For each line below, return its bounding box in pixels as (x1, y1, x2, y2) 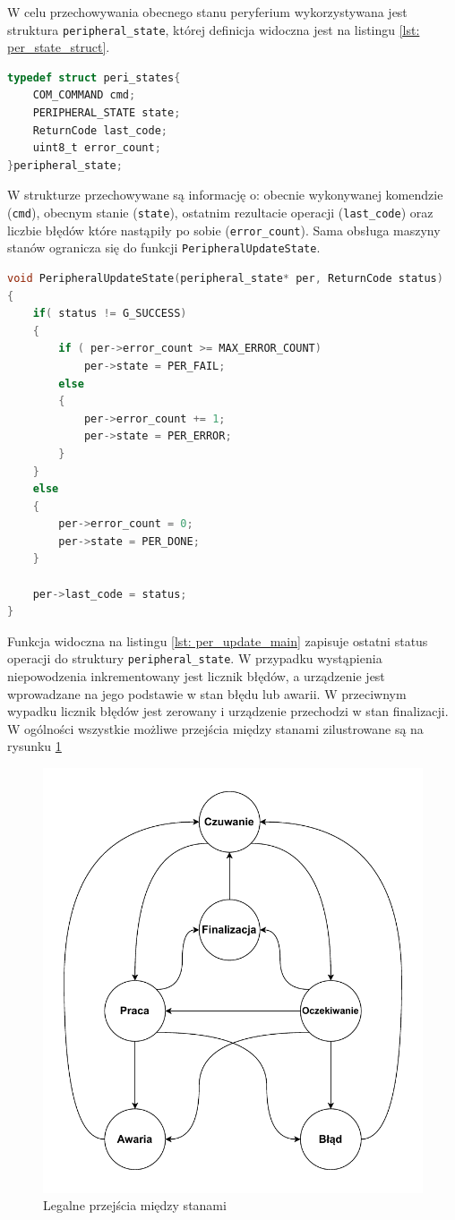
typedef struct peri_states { (7, 71, 181, 84)
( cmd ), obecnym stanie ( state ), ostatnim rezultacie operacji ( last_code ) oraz (7, 203, 434, 221)
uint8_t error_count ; (32, 141, 161, 155)
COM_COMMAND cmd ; (32, 89, 136, 102)
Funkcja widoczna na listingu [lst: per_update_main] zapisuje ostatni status (7, 631, 428, 650)
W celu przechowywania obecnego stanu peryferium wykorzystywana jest (7, 3, 408, 21)
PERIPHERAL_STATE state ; (32, 107, 181, 120)
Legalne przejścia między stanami (43, 1196, 227, 1215)
